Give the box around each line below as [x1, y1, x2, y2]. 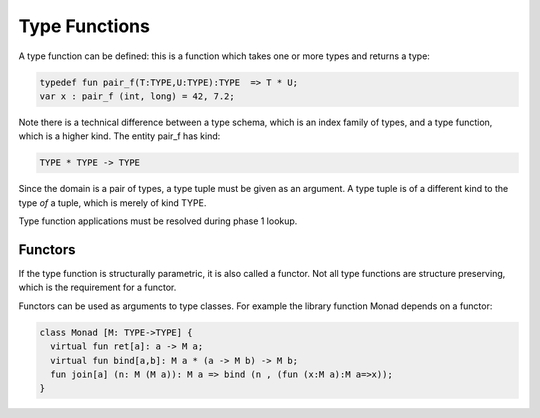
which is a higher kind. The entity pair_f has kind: [18, 130, 221, 142]
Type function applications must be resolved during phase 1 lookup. [18, 215, 298, 227]
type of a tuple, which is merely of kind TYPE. [18, 196, 207, 209]
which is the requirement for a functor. [18, 281, 177, 294]
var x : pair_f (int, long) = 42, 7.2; [39, 90, 235, 102]
